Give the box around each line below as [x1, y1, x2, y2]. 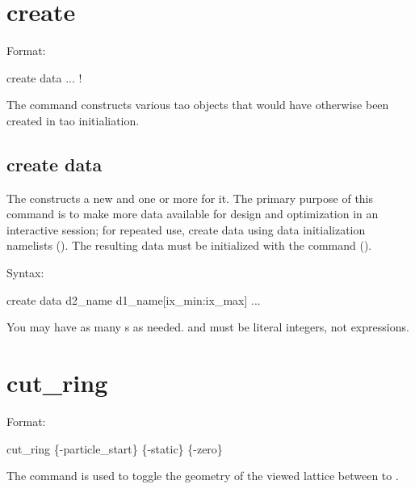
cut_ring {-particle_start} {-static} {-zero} [6, 440, 223, 457]
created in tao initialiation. [6, 112, 140, 129]
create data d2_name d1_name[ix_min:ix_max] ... [6, 291, 261, 308]
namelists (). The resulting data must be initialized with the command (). [6, 237, 372, 254]
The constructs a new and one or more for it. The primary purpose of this [6, 189, 374, 206]
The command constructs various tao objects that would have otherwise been [6, 96, 389, 113]
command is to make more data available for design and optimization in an [6, 205, 379, 222]
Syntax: [6, 264, 44, 281]
